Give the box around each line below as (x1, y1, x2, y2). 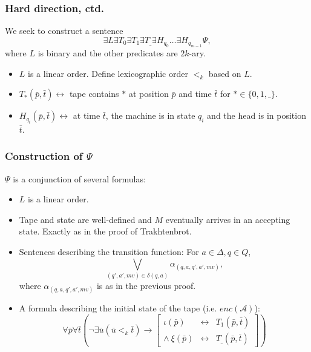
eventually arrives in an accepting (165, 213, 290, 225)
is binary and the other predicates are (38, 47, 178, 59)
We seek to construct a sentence (5, 24, 123, 37)
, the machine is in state (105, 109, 195, 122)
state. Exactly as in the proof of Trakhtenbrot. (19, 225, 192, 237)
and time (178, 87, 212, 100)
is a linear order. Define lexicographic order (28, 67, 188, 79)
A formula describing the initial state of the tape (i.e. (19, 302, 217, 314)
